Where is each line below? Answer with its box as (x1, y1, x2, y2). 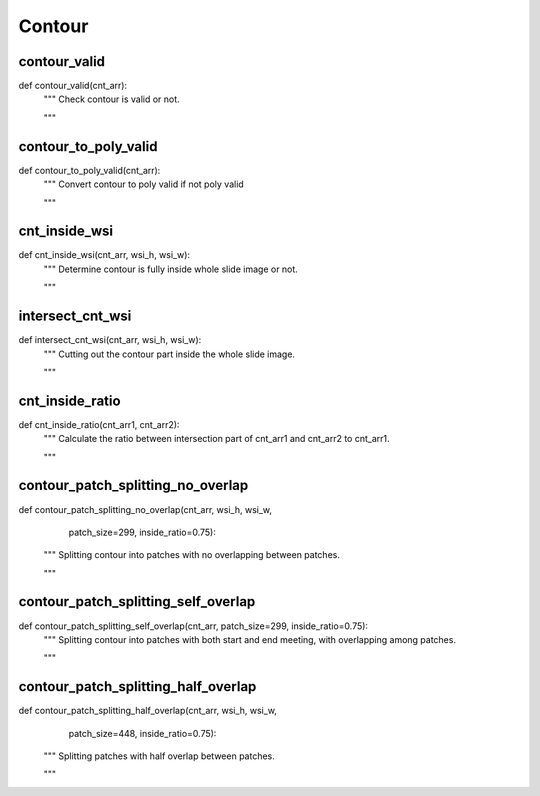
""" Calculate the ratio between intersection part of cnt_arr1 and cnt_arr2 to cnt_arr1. (43, 433, 390, 445)
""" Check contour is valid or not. (43, 93, 180, 105)
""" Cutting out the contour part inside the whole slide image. (43, 348, 295, 360)
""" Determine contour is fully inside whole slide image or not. (43, 263, 299, 275)
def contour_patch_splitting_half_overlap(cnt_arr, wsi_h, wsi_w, (18, 705, 277, 717)
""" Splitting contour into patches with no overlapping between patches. (43, 549, 340, 561)
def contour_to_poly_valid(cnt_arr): (18, 164, 161, 176)
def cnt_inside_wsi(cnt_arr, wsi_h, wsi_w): (18, 249, 190, 261)
